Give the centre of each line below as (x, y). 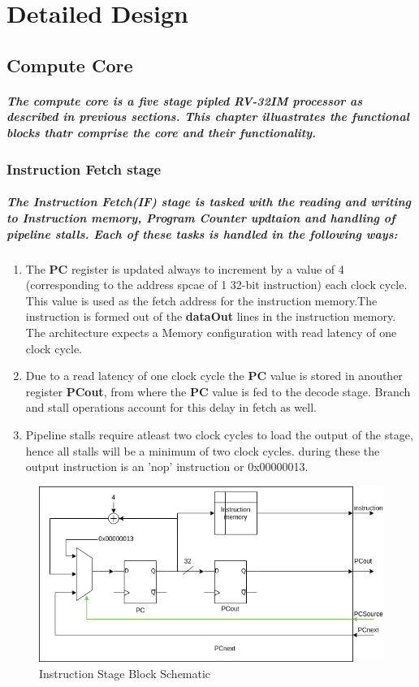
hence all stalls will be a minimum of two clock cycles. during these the (203, 450)
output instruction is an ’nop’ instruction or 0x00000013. (167, 467)
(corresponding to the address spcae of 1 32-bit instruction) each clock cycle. (216, 285)
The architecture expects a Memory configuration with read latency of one (211, 332)
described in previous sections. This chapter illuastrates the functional (208, 117)
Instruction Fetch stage (84, 169)
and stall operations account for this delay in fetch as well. (171, 407)
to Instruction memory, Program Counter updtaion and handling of (201, 218)
